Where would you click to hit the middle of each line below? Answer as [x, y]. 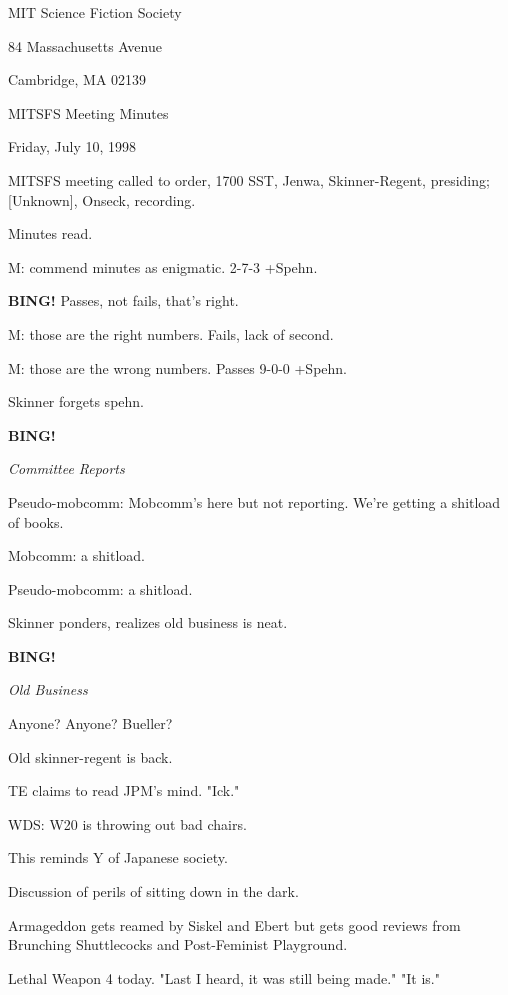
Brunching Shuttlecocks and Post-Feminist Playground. [178, 944]
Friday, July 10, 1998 [72, 146]
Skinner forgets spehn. [76, 401]
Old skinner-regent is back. [90, 756]
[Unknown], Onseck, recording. [102, 199]
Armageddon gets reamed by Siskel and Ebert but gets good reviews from [234, 924]
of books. [36, 521]
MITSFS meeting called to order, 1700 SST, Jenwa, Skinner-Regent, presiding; [249, 179]
